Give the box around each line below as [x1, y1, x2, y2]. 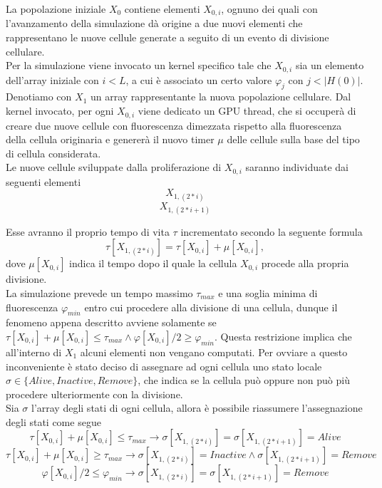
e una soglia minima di [218, 285, 318, 300]
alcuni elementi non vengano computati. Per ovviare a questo [80, 344, 348, 359]
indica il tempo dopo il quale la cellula [69, 256, 237, 271]
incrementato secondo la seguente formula [180, 224, 363, 239]
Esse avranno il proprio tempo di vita [6, 224, 170, 239]
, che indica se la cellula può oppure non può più [138, 373, 350, 388]
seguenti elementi [6, 174, 81, 189]
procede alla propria [261, 256, 349, 271]
